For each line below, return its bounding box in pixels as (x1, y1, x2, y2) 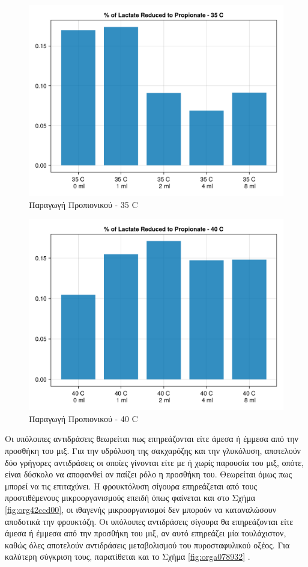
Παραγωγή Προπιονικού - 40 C (29, 412, 138, 424)
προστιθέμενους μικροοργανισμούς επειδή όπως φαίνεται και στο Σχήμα (5, 491, 255, 504)
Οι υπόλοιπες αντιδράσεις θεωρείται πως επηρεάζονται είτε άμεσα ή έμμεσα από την (5, 432, 298, 445)
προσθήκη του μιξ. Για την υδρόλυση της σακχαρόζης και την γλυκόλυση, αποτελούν (5, 444, 301, 456)
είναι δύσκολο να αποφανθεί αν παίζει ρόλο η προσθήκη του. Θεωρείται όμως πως (5, 468, 292, 480)
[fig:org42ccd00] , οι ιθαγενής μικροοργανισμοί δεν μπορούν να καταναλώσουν (5, 503, 277, 515)
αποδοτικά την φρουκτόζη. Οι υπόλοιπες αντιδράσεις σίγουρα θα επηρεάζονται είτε (5, 515, 294, 527)
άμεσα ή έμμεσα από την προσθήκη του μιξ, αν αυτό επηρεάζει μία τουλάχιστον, (5, 527, 286, 539)
